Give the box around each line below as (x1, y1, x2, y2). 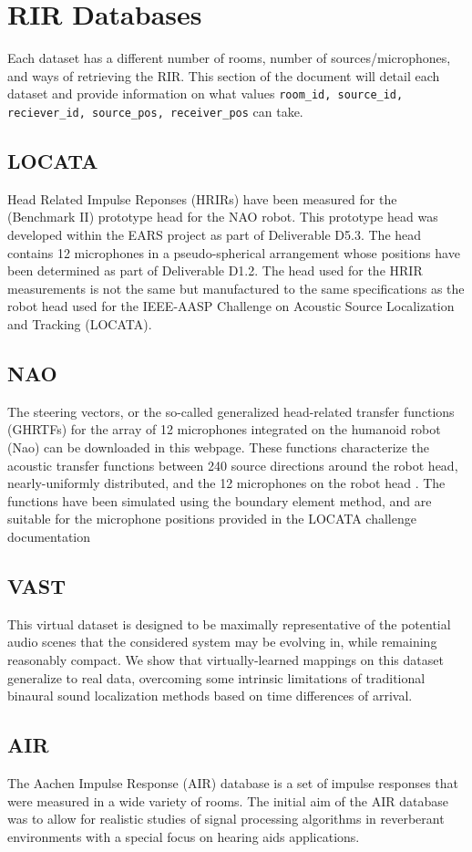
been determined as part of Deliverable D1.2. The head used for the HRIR (7, 261, 423, 280)
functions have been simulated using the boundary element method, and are (7, 491, 432, 510)
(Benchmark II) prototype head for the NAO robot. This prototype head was (7, 207, 438, 226)
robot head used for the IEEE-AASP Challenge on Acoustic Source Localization (7, 296, 455, 316)
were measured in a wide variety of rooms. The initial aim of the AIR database (7, 791, 448, 810)
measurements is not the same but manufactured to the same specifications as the (7, 278, 465, 297)
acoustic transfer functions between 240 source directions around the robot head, (7, 455, 458, 474)
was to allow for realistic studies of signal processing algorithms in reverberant (7, 809, 445, 828)
